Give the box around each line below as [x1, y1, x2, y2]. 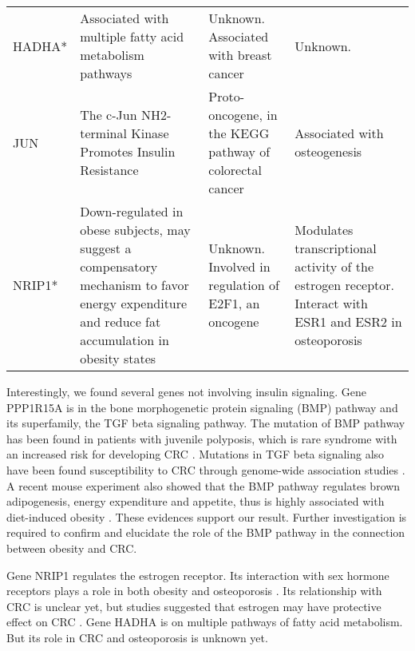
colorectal [208, 161, 263, 179]
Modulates [294, 220, 354, 239]
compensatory [80, 257, 158, 276]
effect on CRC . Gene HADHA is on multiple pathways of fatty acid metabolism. [6, 613, 403, 630]
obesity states [80, 349, 156, 367]
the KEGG [208, 124, 270, 142]
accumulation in [80, 331, 169, 349]
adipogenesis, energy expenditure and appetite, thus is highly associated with [6, 493, 385, 510]
